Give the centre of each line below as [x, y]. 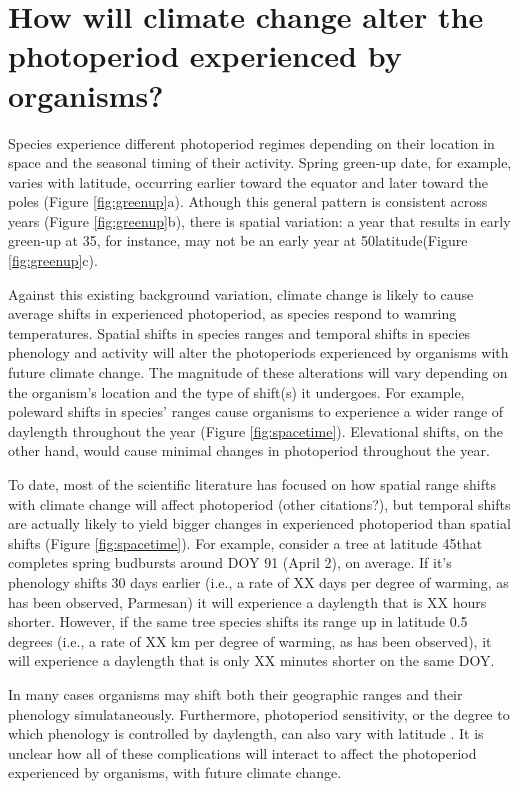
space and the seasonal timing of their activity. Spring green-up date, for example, [260, 162]
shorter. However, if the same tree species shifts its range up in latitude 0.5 [238, 621]
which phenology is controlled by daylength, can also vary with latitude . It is [246, 733]
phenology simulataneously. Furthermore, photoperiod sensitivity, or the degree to [259, 713]
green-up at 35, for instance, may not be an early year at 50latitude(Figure [238, 240]
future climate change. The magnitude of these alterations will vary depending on [258, 372]
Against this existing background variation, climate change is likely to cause [241, 293]
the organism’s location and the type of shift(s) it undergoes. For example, [236, 391]
